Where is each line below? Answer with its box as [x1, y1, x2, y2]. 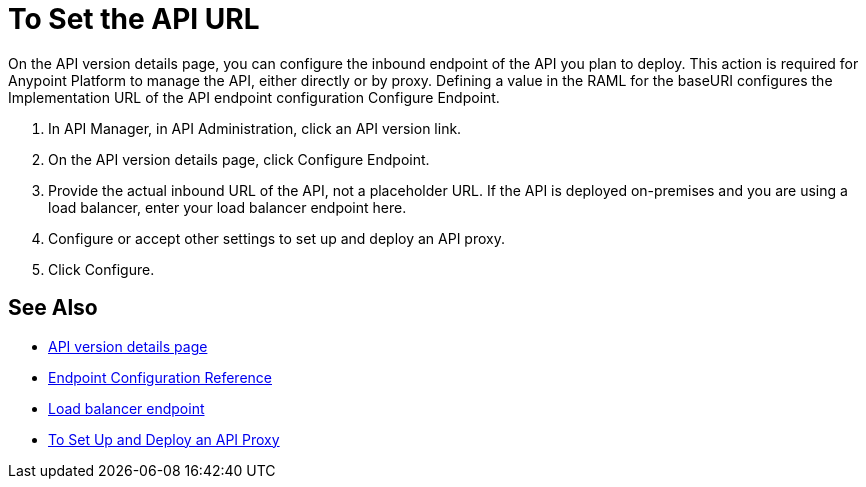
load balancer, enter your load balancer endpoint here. [48, 198, 407, 216]
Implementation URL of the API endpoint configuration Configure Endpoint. [8, 88, 500, 106]
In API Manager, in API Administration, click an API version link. [48, 119, 462, 137]
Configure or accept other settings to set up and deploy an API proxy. [48, 229, 505, 247]
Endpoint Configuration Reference [48, 368, 272, 386]
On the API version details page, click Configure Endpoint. [48, 150, 430, 168]
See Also [8, 295, 98, 321]
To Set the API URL [8, 2, 260, 36]
